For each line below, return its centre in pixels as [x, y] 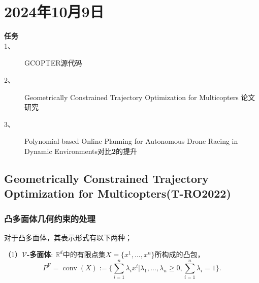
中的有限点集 [84, 254]
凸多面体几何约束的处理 [50, 218]
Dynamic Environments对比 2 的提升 [81, 151]
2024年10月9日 [54, 11]
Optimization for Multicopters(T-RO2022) [118, 193]
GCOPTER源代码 [53, 63]
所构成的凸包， [180, 254]
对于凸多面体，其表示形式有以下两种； [68, 237]
